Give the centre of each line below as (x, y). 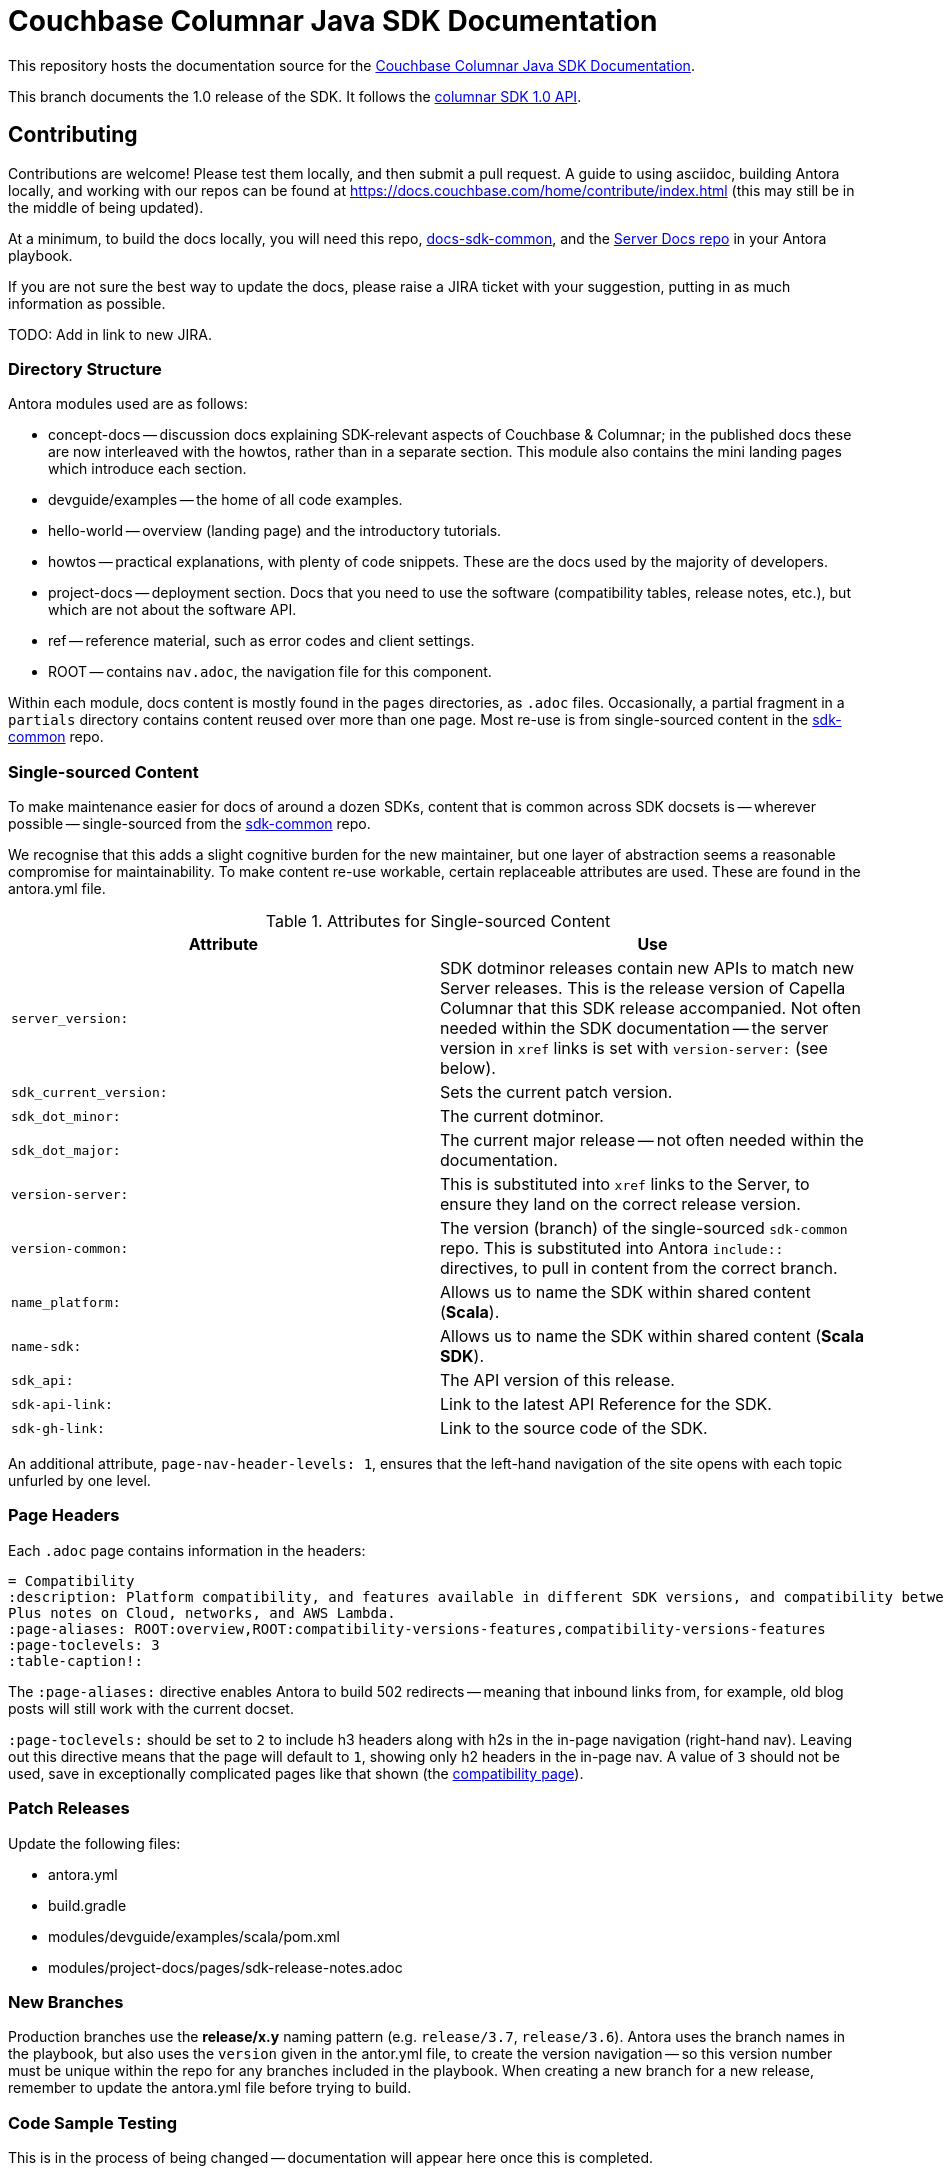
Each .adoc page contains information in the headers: (187, 1550)
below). (468, 1068)
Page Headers (64, 1515)
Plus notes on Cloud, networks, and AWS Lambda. (202, 1612)
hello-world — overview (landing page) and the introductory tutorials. (275, 531)
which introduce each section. (147, 469)
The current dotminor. (522, 1116)
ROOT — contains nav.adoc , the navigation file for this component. (270, 672)
